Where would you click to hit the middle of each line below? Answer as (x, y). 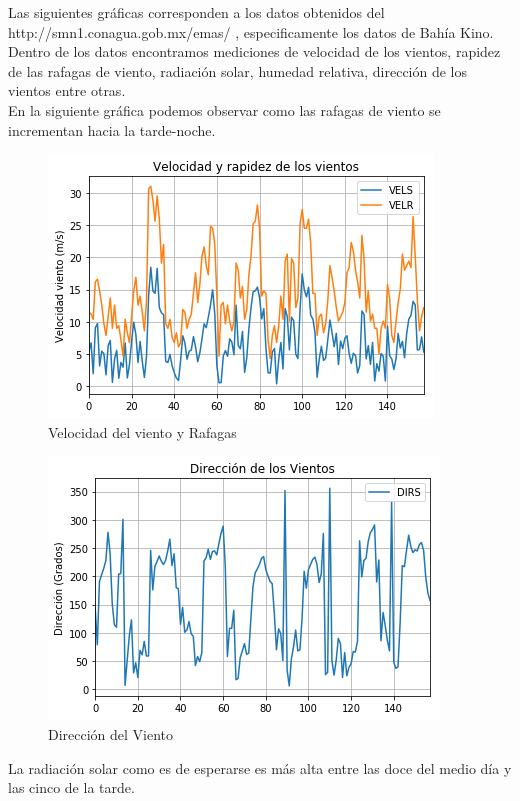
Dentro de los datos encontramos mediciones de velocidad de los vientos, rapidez (254, 51)
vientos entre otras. (67, 90)
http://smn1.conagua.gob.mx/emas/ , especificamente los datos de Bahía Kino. (251, 31)
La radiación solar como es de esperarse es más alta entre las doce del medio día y (260, 767)
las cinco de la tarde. (71, 787)
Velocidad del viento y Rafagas (142, 431)
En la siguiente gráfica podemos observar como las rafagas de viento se (224, 109)
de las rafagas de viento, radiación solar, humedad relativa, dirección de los (238, 70)
